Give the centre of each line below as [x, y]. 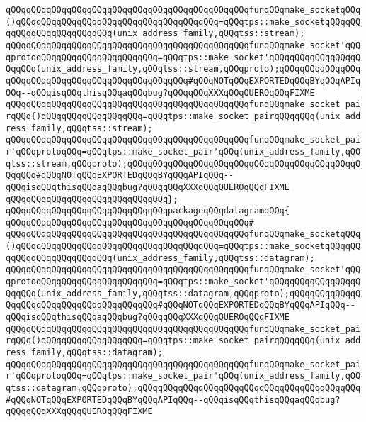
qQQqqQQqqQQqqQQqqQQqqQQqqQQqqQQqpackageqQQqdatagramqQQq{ [148, 211]
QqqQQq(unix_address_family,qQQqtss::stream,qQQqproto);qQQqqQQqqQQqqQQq [183, 69]
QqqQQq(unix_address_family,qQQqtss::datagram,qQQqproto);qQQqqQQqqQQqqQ [183, 293]
